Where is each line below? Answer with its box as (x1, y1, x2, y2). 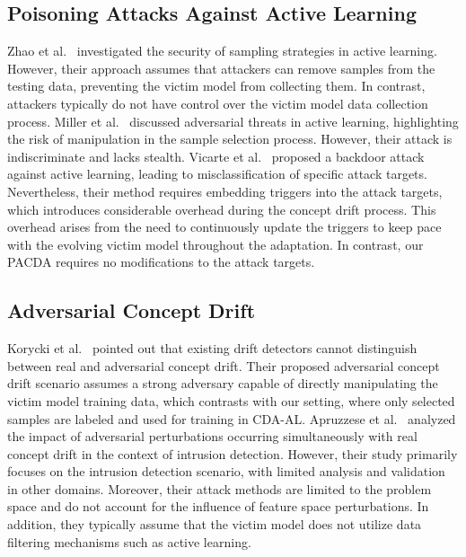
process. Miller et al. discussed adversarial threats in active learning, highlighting (7, 111, 459, 130)
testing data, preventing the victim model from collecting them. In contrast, (7, 76, 426, 95)
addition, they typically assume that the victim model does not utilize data (7, 515, 422, 534)
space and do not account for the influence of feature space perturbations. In (7, 497, 429, 516)
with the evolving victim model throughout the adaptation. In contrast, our (7, 234, 424, 253)
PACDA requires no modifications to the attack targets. (7, 252, 315, 271)
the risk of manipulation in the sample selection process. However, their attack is (7, 129, 453, 148)
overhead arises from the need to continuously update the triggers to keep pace (7, 217, 442, 236)
